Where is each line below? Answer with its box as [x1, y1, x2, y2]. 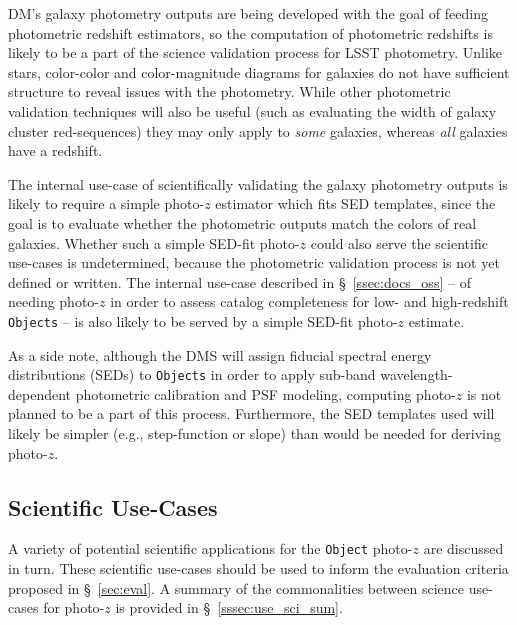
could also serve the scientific [310, 232, 488, 253]
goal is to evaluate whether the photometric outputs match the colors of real [8, 212, 477, 233]
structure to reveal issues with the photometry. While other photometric [8, 81, 451, 102]
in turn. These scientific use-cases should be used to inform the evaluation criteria [8, 558, 509, 579]
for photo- [43, 597, 105, 618]
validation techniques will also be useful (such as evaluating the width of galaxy [8, 100, 497, 121]
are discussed [423, 538, 504, 559]
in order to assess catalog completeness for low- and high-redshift [110, 291, 509, 312]
